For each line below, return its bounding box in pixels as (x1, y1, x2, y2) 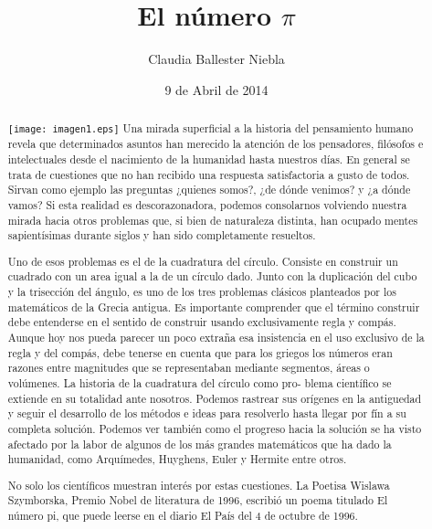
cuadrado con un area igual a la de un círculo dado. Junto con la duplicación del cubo (7, 269, 417, 284)
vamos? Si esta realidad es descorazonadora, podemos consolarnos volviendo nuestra (7, 196, 407, 212)
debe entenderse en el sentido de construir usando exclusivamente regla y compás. (7, 314, 396, 330)
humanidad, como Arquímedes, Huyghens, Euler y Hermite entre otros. (7, 451, 347, 467)
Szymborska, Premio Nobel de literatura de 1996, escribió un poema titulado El (7, 492, 388, 508)
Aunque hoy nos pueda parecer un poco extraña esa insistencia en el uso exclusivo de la (7, 330, 425, 345)
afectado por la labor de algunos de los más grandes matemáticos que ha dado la (7, 436, 392, 451)
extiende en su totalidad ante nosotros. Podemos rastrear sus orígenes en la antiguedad (7, 390, 422, 406)
